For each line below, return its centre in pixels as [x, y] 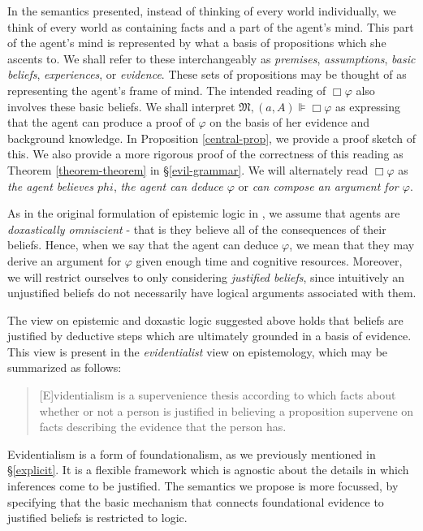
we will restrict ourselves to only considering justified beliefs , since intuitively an [206, 276]
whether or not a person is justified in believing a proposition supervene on [227, 410]
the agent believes [50, 186]
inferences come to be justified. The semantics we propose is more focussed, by [203, 486]
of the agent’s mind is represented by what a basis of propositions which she [197, 43]
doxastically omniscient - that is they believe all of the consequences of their [197, 229]
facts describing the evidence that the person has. [163, 427]
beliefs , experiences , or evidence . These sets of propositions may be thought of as [207, 74]
